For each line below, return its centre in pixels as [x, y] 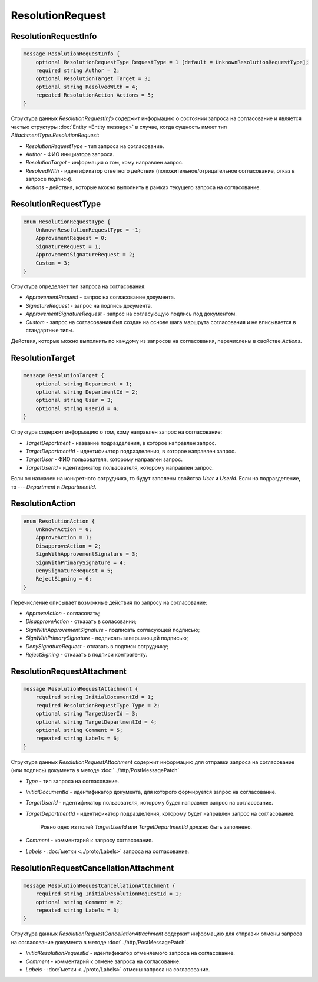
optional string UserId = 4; [78, 408]
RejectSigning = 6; [64, 579]
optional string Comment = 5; [79, 730]
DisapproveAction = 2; [68, 546]
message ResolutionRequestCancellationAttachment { [100, 885]
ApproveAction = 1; [64, 538]
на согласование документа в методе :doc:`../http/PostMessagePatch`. [99, 942]
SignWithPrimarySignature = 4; [81, 562]
